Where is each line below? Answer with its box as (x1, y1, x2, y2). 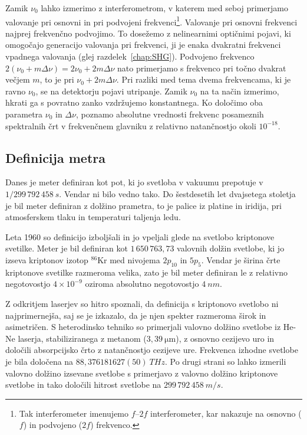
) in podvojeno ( (23, 418, 82, 431)
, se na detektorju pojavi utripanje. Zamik (35, 84, 187, 97)
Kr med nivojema (97, 253, 160, 266)
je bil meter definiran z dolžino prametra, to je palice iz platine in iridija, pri (5, 199, 282, 211)
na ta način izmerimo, (200, 84, 279, 97)
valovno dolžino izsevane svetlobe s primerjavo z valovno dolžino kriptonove (5, 367, 278, 379)
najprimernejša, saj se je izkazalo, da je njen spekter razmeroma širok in (5, 309, 266, 321)
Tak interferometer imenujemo (19, 407, 129, 419)
